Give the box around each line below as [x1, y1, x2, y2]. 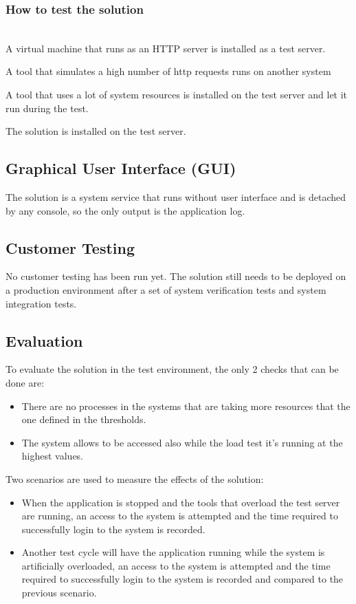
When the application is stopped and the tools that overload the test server [21, 495, 340, 509]
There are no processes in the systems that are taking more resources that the [21, 398, 351, 413]
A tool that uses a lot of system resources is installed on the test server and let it [5, 87, 348, 101]
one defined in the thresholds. [21, 412, 146, 427]
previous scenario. [21, 585, 97, 600]
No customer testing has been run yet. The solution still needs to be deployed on [5, 269, 346, 283]
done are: [5, 375, 45, 389]
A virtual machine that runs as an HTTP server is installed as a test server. [5, 41, 326, 55]
